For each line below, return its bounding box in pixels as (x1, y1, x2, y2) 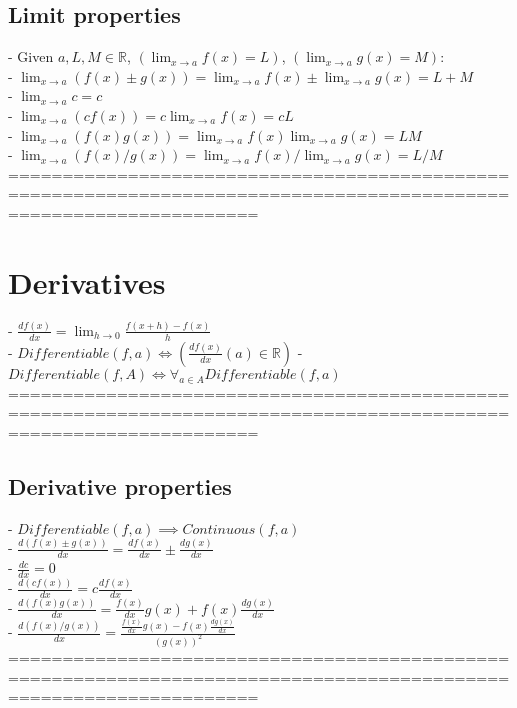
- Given (8, 46, 54, 67)
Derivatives (8, 261, 166, 302)
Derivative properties (8, 470, 232, 501)
